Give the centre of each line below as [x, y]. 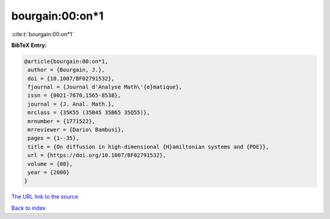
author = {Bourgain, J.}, [66, 70]
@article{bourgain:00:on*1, [66, 61]
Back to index [28, 208]
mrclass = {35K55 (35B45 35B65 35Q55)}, [89, 113]
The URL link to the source [45, 197]
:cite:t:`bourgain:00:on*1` [43, 34]
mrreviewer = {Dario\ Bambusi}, [76, 130]
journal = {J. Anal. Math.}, [71, 104]
